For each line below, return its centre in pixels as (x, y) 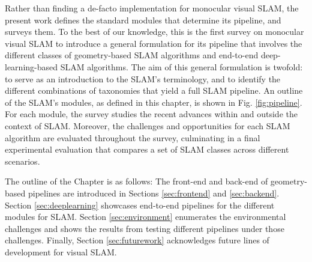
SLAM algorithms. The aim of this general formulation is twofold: (181, 66)
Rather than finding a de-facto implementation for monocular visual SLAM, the (152, 8)
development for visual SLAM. (61, 251)
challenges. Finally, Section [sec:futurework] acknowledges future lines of (137, 240)
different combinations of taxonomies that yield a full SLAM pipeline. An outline (154, 90)
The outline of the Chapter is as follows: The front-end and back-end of (136, 181)
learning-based (31, 66)
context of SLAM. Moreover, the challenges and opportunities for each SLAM (148, 125)
